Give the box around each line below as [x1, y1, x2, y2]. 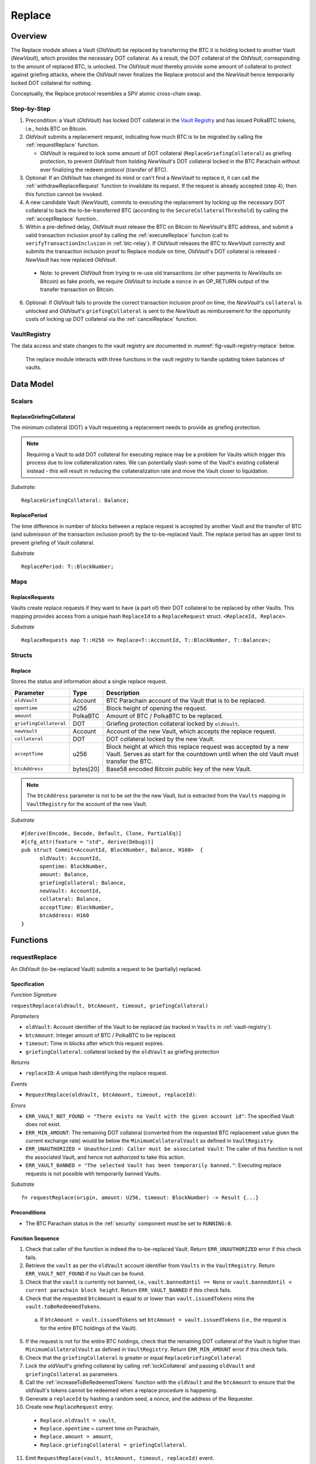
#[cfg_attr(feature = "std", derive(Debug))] [21, 838, 154, 845]
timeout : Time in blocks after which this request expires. [25, 1040, 164, 1047]
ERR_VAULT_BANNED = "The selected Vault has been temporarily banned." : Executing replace [25, 1162, 282, 1169]
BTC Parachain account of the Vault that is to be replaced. [106, 696, 266, 704]
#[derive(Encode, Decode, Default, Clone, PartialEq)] [21, 830, 182, 837]
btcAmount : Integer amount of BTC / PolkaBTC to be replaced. [25, 1031, 177, 1039]
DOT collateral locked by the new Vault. [106, 735, 215, 743]
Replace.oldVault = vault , [40, 1417, 116, 1424]
